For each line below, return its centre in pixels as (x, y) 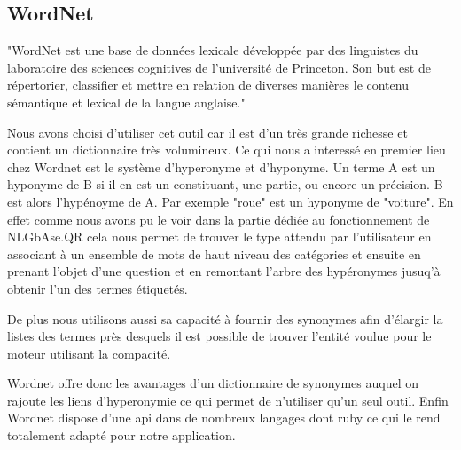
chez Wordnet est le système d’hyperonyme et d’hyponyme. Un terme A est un (221, 166)
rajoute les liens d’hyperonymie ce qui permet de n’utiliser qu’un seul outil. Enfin (228, 400)
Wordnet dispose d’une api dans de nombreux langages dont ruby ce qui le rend (224, 418)
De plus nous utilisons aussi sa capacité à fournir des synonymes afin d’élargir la (225, 318)
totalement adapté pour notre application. (121, 435)
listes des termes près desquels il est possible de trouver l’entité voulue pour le (219, 336)
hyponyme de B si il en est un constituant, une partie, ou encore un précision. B (225, 184)
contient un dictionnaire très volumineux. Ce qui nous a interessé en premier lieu (227, 150)
